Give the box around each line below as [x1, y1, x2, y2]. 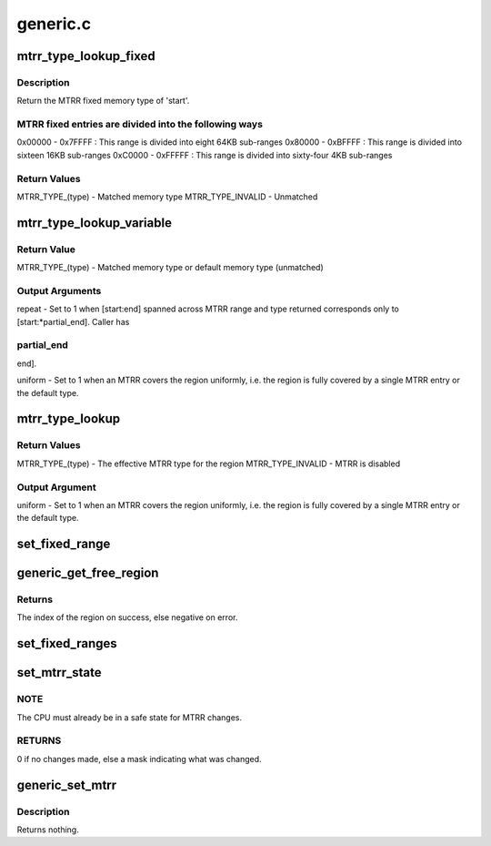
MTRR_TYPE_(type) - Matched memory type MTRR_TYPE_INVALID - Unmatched [16, 191, 318, 202]
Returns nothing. [16, 824, 79, 835]
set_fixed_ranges [16, 636, 117, 651]
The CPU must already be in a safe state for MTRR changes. [16, 711, 243, 723]
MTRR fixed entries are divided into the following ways [16, 118, 264, 131]
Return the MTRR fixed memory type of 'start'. [16, 96, 190, 107]
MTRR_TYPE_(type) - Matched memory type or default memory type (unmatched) [16, 262, 325, 273]
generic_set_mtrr [16, 777, 117, 792]
